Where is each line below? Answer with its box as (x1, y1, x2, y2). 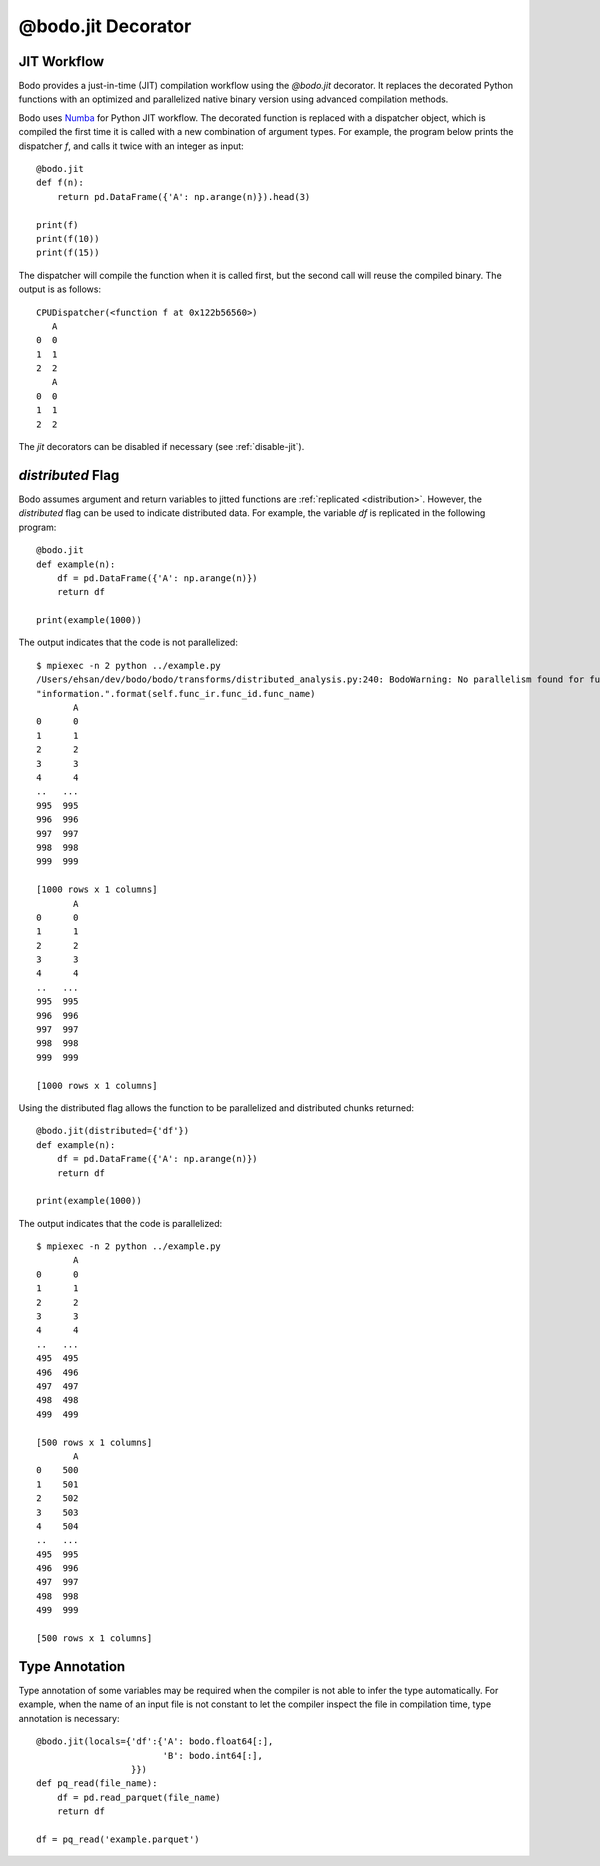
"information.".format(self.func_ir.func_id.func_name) (36, 688, 316, 699)
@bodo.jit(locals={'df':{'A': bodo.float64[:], (36, 1736, 274, 1747)
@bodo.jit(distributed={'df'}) (36, 1125, 190, 1137)
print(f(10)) (36, 233, 100, 244)
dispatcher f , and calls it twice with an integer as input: (18, 140, 244, 152)
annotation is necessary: (18, 1712, 120, 1724)
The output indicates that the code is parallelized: (18, 1217, 223, 1229)
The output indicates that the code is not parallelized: (18, 636, 239, 649)
